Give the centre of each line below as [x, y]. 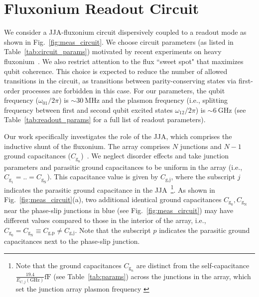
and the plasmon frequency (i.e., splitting [165, 100]
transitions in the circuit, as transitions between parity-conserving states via [120, 81]
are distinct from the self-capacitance [193, 265]
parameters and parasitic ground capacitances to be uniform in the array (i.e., [123, 167]
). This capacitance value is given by [103, 177]
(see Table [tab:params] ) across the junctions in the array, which [152, 276]
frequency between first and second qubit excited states [88, 110]
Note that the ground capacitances [68, 265]
